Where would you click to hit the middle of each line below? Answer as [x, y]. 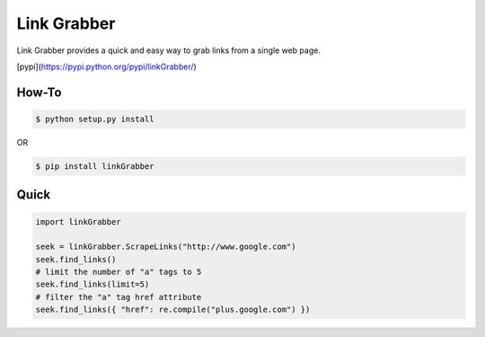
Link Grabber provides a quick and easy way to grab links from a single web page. [168, 50]
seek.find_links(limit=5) [93, 284]
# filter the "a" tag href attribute [119, 297]
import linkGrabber [78, 222]
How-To [39, 92]
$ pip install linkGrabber [95, 166]
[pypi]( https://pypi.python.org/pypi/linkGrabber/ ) [106, 67]
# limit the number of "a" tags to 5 [119, 272]
